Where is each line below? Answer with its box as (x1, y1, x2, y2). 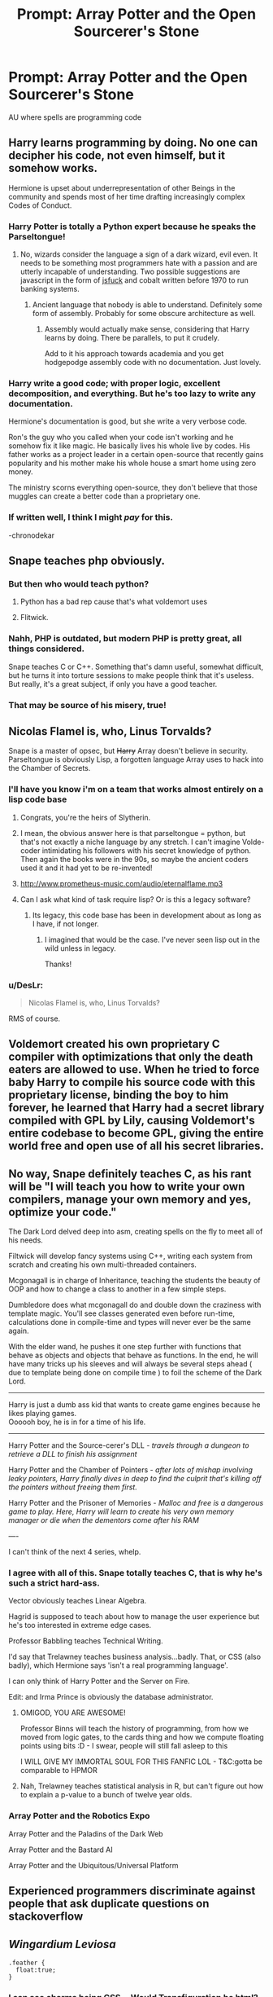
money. (8, 467, 34, 477)
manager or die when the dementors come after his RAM (8, 1515, 199, 1525)
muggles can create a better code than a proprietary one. (8, 491, 201, 501)
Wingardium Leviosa (8, 1937, 116, 1951)
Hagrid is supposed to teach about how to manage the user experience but (8, 1612, 260, 1621)
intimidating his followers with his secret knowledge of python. (41, 845, 252, 856)
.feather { (8, 1959, 45, 1967)
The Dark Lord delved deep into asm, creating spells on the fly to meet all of (8, 1227, 263, 1237)
